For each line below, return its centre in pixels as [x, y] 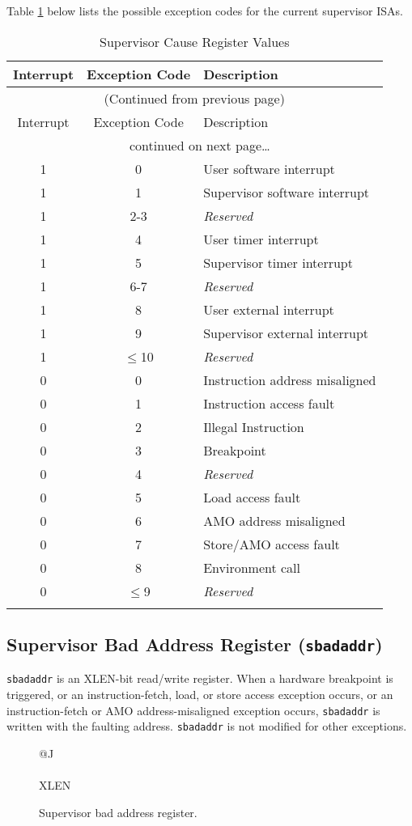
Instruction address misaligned [290, 379]
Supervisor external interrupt [286, 333]
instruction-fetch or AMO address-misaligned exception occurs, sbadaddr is [193, 710]
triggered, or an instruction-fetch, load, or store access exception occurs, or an [200, 695]
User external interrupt [269, 309]
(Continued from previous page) [194, 98]
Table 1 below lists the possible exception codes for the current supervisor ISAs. [205, 11]
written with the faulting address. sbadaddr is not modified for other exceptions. [207, 726]
